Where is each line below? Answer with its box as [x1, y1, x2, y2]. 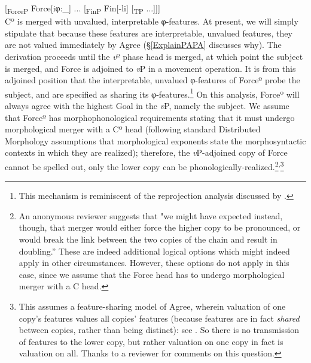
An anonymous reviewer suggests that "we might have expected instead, [19, 209, 283, 222]
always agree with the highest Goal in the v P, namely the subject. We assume [5, 99, 289, 111]
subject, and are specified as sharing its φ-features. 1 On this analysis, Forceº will [5, 86, 300, 100]
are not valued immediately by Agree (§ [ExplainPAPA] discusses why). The [5, 38, 282, 51]
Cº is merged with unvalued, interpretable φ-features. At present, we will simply [5, 15, 298, 28]
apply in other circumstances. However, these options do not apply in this [19, 256, 289, 269]
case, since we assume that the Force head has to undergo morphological [19, 268, 285, 280]
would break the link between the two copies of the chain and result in [19, 232, 278, 245]
